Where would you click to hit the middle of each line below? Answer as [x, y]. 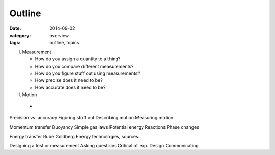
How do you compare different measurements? [84, 66]
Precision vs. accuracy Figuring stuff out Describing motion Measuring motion [91, 117]
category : [20, 35]
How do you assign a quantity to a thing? [78, 59]
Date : [15, 28]
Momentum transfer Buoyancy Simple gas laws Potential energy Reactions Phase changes [104, 127]
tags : [15, 43]
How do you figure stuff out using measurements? [87, 73]
